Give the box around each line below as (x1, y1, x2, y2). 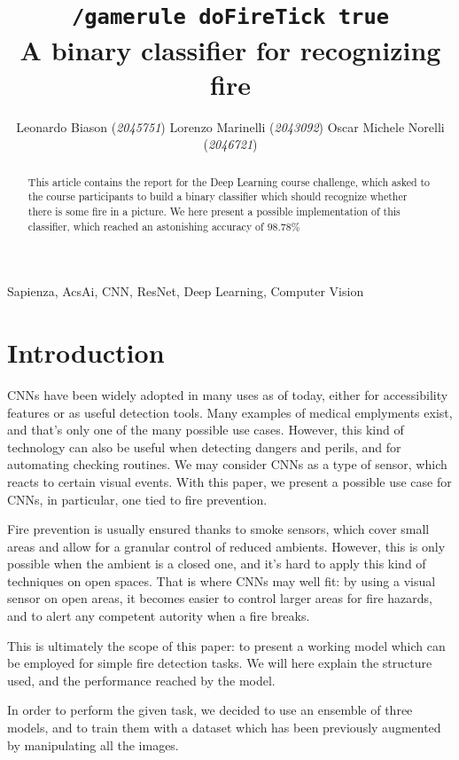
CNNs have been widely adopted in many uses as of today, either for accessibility (7, 385, 448, 404)
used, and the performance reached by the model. (7, 670, 276, 689)
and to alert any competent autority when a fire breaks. (7, 607, 310, 625)
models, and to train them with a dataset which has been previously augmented (7, 718, 441, 737)
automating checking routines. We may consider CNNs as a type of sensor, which (7, 455, 447, 474)
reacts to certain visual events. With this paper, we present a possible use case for (7, 472, 452, 490)
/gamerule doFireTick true (71, 4, 390, 30)
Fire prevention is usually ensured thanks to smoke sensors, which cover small (7, 520, 430, 538)
